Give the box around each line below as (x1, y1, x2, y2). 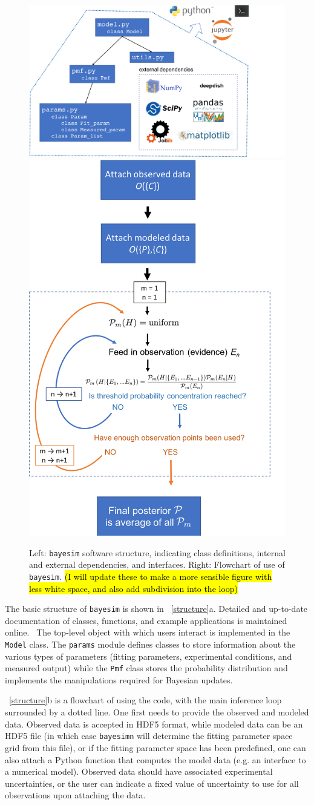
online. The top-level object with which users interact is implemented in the (5, 626, 290, 639)
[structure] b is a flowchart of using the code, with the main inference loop (9, 694, 282, 706)
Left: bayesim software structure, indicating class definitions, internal (29, 546, 286, 559)
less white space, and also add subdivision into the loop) (29, 582, 238, 594)
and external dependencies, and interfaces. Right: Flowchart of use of (29, 558, 285, 571)
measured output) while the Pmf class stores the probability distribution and (5, 662, 288, 674)
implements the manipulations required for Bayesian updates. (5, 673, 233, 686)
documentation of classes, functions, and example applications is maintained (5, 614, 287, 626)
